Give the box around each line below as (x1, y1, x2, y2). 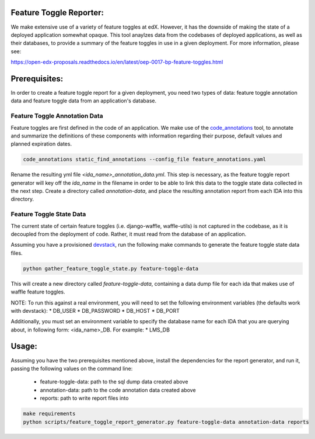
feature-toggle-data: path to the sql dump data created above (40, 378, 188, 385)
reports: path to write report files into (40, 395, 129, 402)
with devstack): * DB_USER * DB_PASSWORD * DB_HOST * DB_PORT (10, 307, 180, 314)
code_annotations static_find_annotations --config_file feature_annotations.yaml (23, 156, 267, 163)
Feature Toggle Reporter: (10, 8, 104, 18)
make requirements (23, 410, 76, 417)
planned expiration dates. (10, 140, 72, 147)
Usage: (10, 341, 38, 351)
